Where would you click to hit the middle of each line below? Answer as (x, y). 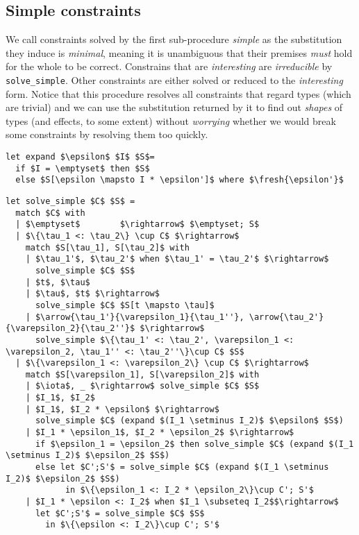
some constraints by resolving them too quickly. (107, 134)
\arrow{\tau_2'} (286, 317)
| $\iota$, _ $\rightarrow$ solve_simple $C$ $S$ (142, 386)
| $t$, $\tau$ (58, 282)
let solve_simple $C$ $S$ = (70, 201)
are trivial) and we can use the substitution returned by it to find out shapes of (174, 107)
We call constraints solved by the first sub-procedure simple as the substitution (174, 39)
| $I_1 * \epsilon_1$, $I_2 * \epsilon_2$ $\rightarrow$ (160, 433)
